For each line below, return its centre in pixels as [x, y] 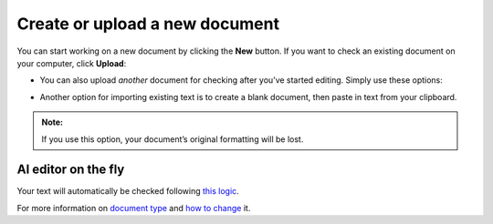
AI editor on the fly [71, 170]
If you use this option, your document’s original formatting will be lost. [173, 139]
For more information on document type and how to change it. [134, 208]
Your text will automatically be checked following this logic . [128, 191]
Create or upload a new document [148, 24]
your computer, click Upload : [72, 63]
